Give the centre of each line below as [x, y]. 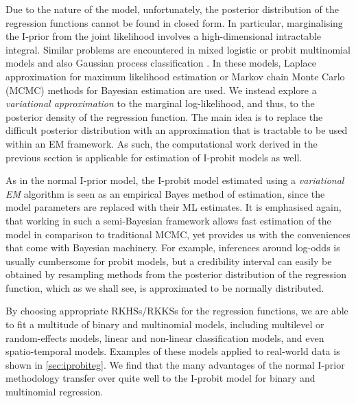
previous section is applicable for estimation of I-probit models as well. [154, 157]
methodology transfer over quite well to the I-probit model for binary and [161, 378]
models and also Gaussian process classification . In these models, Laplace [161, 63]
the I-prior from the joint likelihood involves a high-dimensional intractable [164, 36]
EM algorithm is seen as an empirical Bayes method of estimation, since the [165, 193]
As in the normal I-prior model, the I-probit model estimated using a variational [175, 180]
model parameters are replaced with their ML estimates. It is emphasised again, [174, 207]
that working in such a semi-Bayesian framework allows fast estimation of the [168, 220]
